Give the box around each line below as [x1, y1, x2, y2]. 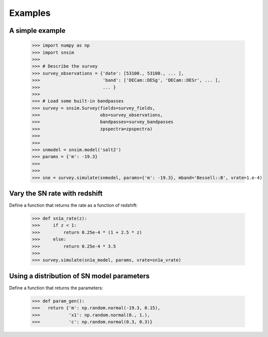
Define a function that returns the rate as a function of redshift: [9, 202, 138, 208]
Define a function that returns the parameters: [9, 285, 104, 291]
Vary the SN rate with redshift [9, 189, 103, 197]
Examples [9, 7, 51, 18]
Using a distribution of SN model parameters [9, 271, 150, 280]
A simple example [9, 26, 66, 35]
